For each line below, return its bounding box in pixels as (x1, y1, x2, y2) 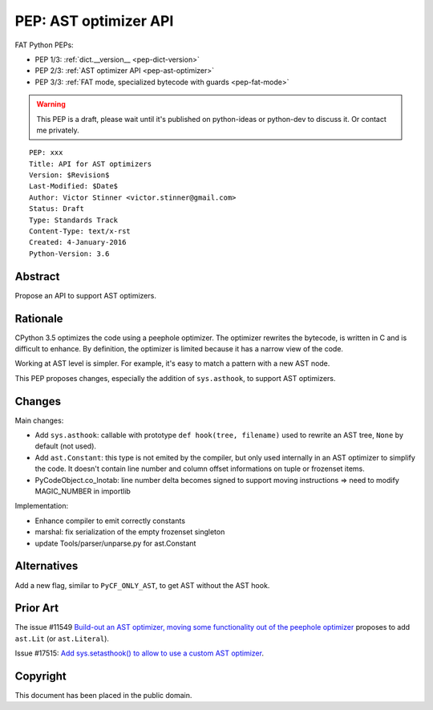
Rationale (14, 311, 63, 325)
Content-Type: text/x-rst (29, 227, 132, 236)
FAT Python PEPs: (14, 40, 74, 50)
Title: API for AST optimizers (29, 159, 152, 168)
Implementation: (14, 501, 69, 511)
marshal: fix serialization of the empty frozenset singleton (34, 527, 225, 537)
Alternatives (14, 559, 79, 573)
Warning (36, 99, 66, 109)
